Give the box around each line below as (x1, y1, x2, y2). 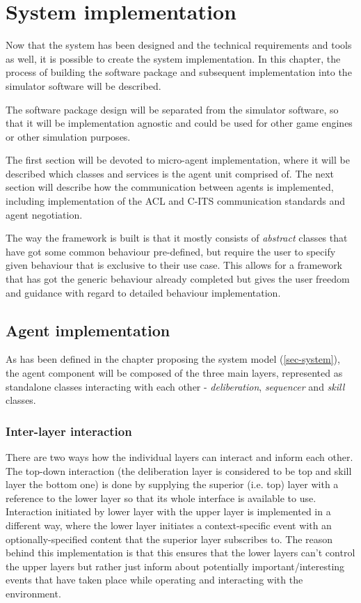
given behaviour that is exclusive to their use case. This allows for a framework (6, 258, 343, 272)
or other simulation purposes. (6, 129, 131, 143)
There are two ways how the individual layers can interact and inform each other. (6, 450, 353, 464)
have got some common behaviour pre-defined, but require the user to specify (6, 244, 336, 258)
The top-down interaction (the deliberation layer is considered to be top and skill (6, 463, 352, 478)
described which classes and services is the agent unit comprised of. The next (6, 166, 335, 180)
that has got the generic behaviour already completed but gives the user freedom (6, 272, 350, 286)
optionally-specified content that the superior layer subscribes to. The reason (6, 531, 333, 546)
